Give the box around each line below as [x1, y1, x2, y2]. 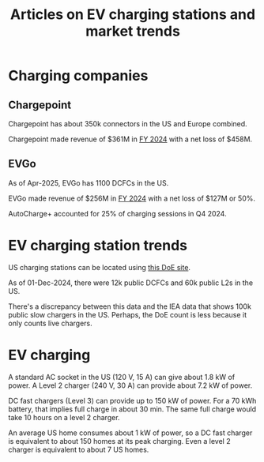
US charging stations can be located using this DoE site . [8, 262, 191, 272]
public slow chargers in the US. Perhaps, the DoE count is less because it [8, 310, 247, 319]
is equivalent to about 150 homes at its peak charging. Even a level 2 [8, 436, 231, 445]
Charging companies [8, 67, 149, 85]
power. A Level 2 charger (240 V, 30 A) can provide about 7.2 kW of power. [8, 381, 253, 390]
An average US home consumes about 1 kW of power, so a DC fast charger [8, 428, 253, 438]
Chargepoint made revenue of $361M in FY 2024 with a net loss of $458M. [8, 134, 253, 144]
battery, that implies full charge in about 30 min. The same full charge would [8, 404, 257, 414]
